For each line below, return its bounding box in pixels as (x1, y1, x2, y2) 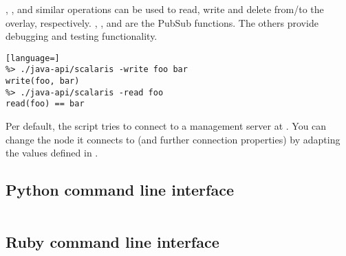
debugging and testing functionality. (6, 29, 158, 43)
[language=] (6, 53, 60, 63)
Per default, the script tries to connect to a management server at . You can (6, 119, 327, 133)
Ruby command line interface (6, 231, 219, 253)
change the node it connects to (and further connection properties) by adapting (6, 132, 340, 146)
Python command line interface (6, 179, 234, 200)
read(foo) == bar (6, 99, 85, 109)
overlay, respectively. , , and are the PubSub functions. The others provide (6, 15, 318, 30)
